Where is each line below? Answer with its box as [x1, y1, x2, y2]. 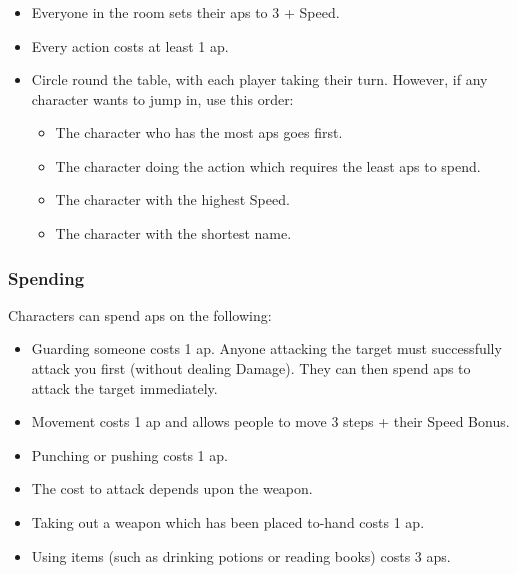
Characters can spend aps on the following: [8, 304, 272, 325]
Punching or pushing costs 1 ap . [31, 444, 228, 465]
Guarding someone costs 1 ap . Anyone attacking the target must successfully [31, 338, 502, 359]
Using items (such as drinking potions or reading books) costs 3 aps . [31, 545, 451, 566]
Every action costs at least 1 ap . [31, 35, 229, 56]
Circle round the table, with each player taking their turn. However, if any [31, 69, 488, 90]
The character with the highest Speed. [55, 189, 290, 210]
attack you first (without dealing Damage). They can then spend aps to [31, 358, 471, 379]
